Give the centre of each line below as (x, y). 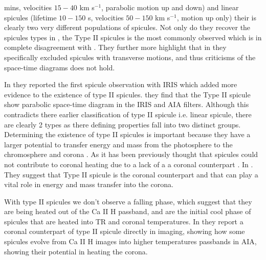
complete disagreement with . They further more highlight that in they (115, 47)
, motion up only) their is (216, 17)
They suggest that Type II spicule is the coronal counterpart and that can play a (131, 174)
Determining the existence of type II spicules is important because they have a (127, 134)
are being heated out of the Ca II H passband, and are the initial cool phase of (128, 211)
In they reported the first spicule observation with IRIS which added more (121, 84)
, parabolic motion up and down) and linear (170, 7)
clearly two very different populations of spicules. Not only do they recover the (127, 27)
